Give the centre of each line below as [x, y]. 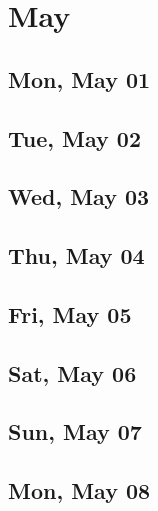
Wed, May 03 [79, 196]
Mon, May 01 [79, 78]
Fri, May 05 [70, 313]
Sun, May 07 [75, 431]
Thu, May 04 [76, 255]
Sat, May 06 [72, 372]
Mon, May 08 [79, 490]
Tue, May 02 [74, 137]
